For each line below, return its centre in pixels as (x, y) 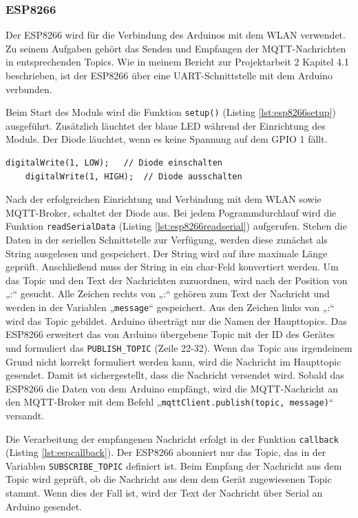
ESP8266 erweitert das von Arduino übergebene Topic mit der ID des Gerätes (170, 334)
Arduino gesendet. (44, 506)
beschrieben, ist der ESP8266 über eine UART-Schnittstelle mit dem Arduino (169, 75)
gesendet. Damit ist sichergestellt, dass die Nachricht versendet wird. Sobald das (175, 375)
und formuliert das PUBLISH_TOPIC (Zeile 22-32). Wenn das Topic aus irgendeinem (179, 347)
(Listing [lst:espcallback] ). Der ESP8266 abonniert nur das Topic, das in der (166, 452)
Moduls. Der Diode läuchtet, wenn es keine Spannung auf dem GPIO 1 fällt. (167, 139)
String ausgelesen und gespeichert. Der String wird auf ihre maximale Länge (167, 253)
